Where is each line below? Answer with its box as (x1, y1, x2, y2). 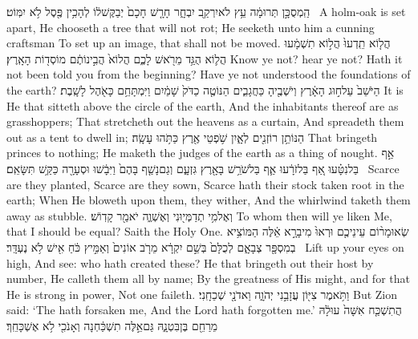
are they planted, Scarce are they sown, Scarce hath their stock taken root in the (6, 176, 404, 192)
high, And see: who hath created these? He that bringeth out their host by (6, 254, 374, 271)
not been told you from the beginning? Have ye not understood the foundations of (6, 66, 411, 83)
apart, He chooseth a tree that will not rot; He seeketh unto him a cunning (6, 18, 375, 35)
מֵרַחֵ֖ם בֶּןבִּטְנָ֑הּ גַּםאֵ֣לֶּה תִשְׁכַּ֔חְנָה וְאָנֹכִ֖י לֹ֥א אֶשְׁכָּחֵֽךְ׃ (6, 317, 218, 333)
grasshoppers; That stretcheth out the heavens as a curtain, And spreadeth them (6, 113, 404, 130)
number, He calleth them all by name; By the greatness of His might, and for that (6, 270, 410, 287)
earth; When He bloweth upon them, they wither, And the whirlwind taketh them (6, 192, 411, 208)
